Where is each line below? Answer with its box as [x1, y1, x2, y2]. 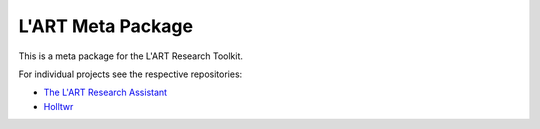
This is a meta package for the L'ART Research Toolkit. [18, 50, 244, 62]
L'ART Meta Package [18, 15, 194, 37]
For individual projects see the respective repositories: [18, 68, 243, 80]
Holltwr [43, 100, 74, 112]
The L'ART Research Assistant [43, 86, 168, 99]
